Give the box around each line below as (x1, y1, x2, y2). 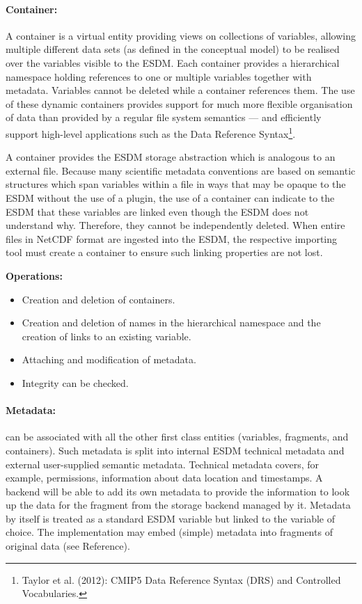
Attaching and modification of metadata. (22, 352, 196, 367)
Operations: (6, 268, 63, 283)
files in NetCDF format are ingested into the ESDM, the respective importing (6, 231, 337, 246)
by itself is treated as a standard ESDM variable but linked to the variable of (6, 511, 335, 525)
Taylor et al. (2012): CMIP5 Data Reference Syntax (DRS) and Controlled (22, 572, 341, 587)
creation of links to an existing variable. (22, 328, 191, 343)
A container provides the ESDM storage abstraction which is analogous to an (6, 150, 336, 164)
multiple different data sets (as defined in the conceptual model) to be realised (6, 42, 340, 56)
